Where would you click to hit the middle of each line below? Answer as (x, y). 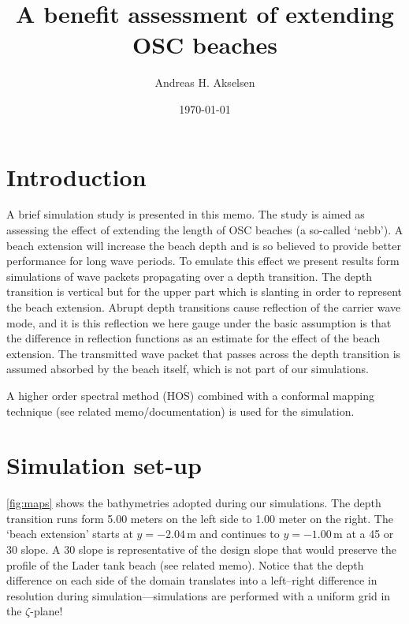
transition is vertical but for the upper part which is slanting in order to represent (204, 291)
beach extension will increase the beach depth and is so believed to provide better (204, 245)
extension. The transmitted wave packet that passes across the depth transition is (204, 353)
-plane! (46, 611)
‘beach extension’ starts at (70, 534)
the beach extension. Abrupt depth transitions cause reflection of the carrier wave (204, 307)
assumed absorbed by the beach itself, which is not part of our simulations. (188, 369)
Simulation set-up (104, 465)
